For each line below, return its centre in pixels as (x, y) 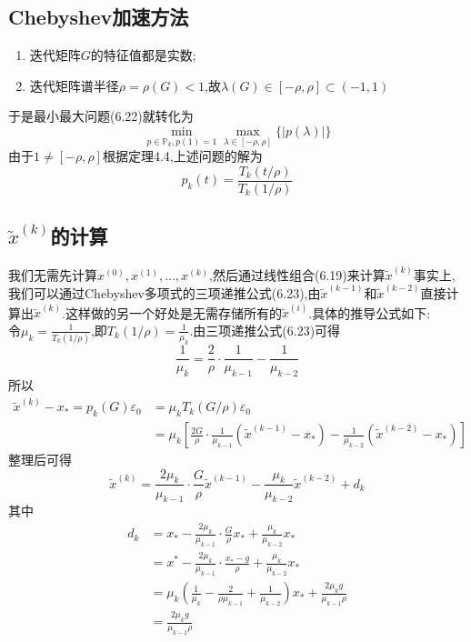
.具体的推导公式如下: (370, 312)
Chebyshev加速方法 (99, 17)
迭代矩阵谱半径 (74, 85)
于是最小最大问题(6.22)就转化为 (101, 116)
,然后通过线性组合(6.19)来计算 (297, 274)
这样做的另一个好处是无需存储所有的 (173, 312)
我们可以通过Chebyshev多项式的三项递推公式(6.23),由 (165, 292)
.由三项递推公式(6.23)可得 (265, 330)
